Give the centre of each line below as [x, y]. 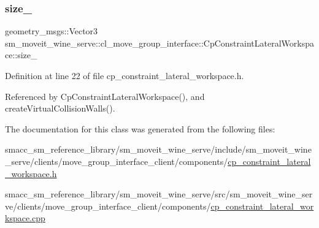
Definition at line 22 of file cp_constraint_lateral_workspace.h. [125, 75]
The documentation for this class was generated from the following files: [140, 128]
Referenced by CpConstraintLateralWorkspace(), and [105, 96]
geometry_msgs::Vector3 [52, 31]
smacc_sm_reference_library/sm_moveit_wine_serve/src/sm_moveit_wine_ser [159, 194]
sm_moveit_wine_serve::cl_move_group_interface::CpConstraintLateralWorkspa [159, 43]
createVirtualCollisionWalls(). [60, 108]
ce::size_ [21, 55]
